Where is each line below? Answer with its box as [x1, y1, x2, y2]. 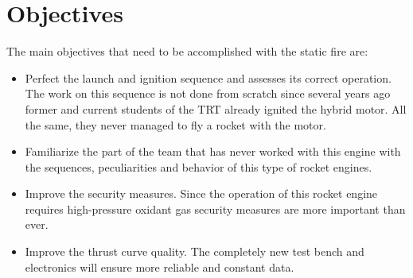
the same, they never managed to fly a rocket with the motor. [25, 116, 326, 133]
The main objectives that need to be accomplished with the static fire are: [6, 43, 368, 60]
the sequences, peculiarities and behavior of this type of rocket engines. [25, 158, 372, 175]
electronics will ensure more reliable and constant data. [25, 258, 294, 275]
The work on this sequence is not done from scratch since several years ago [25, 85, 391, 102]
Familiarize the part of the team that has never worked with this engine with [25, 143, 401, 160]
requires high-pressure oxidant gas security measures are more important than [25, 200, 406, 217]
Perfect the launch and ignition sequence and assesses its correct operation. [25, 69, 392, 86]
